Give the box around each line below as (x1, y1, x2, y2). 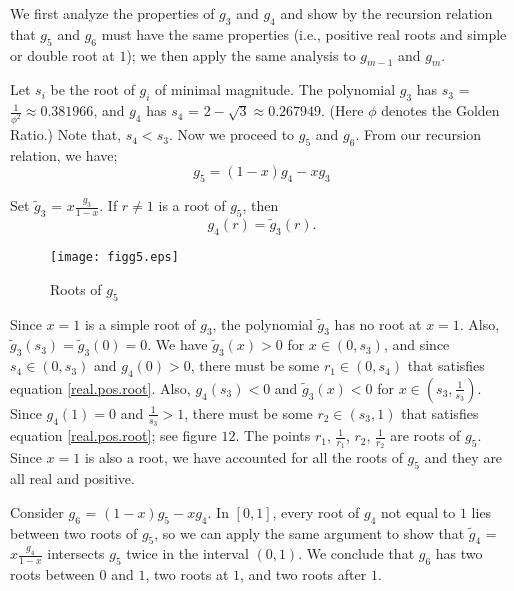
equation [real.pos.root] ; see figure (10, 425, 217, 446)
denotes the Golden (381, 100, 500, 121)
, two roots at (145, 564, 229, 585)
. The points (235, 425, 311, 446)
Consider (10, 501, 64, 522)
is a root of (158, 195, 226, 216)
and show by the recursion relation (280, 3, 493, 23)
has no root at (334, 313, 422, 334)
